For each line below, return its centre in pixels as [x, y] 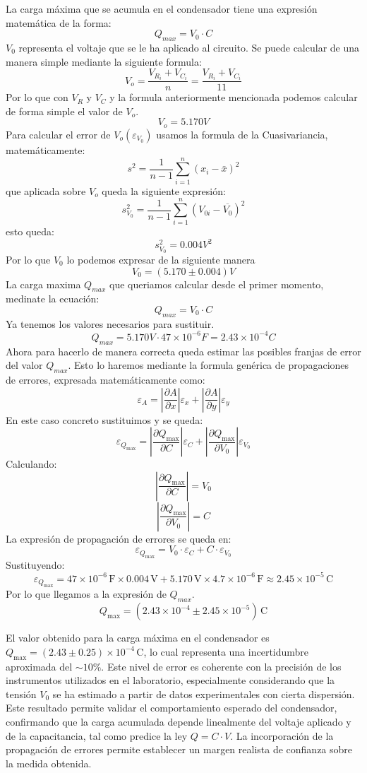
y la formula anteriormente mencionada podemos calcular [234, 97]
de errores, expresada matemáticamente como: [106, 380]
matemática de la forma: [59, 22]
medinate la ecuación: [53, 299]
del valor [24, 365]
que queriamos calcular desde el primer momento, [216, 284]
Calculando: [31, 464]
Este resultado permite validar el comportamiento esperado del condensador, [172, 708]
